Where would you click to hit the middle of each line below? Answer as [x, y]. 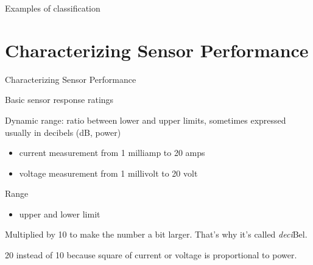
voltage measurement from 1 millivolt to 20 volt [108, 173]
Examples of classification [53, 8]
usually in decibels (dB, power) [63, 132]
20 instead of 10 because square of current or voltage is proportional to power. [151, 255]
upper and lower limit [60, 214]
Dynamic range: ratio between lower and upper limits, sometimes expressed [146, 120]
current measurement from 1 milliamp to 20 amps [112, 153]
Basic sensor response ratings [59, 100]
